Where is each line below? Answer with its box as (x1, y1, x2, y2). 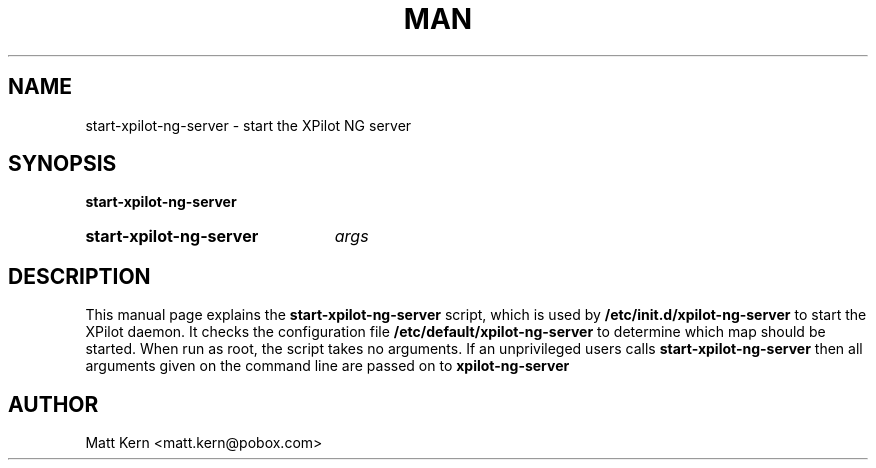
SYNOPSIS (8, 151, 117, 177)
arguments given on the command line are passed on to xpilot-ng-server (85, 357, 570, 375)
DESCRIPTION (8, 263, 151, 289)
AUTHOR (8, 391, 99, 417)
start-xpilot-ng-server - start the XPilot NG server (85, 116, 412, 134)
